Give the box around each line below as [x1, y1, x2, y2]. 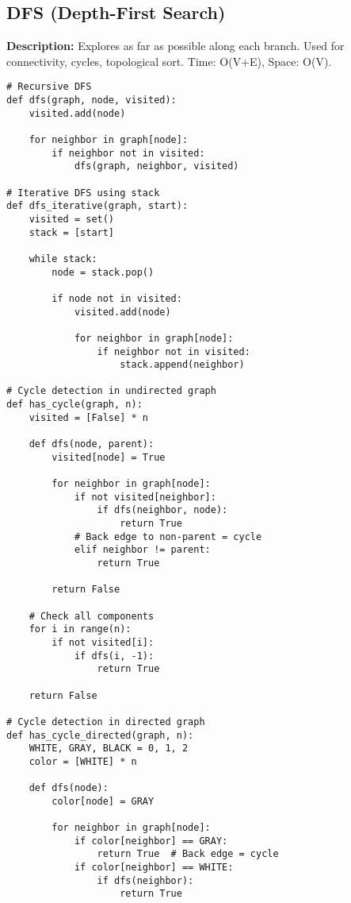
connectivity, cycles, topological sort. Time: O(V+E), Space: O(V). [6, 52, 332, 69]
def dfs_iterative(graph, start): [6, 200, 189, 212]
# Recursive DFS [6, 81, 92, 93]
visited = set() [29, 213, 115, 225]
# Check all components [29, 610, 155, 622]
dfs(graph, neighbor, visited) [74, 160, 239, 172]
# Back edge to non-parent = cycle [74, 531, 262, 542]
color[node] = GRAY [52, 795, 155, 807]
